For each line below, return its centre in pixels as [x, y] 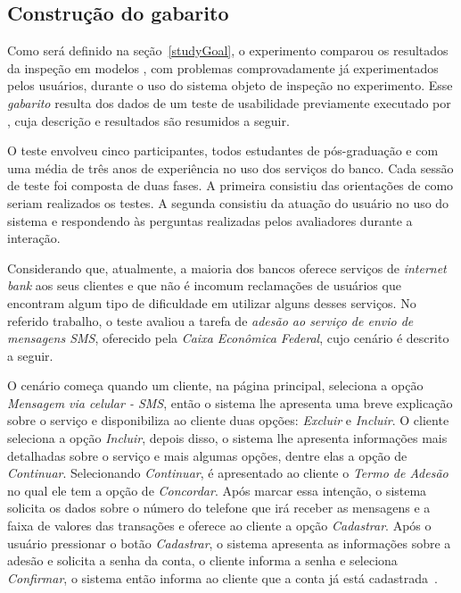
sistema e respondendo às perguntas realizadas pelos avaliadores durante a [210, 220]
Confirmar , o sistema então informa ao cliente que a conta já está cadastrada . [222, 577]
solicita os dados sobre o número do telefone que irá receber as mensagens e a [219, 508]
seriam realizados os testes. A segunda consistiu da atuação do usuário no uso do [228, 202]
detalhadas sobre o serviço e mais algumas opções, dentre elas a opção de [207, 455]
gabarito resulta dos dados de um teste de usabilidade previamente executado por [229, 102]
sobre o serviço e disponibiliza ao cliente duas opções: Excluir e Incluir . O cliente [228, 420]
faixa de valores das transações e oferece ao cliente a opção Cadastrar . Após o [219, 526]
